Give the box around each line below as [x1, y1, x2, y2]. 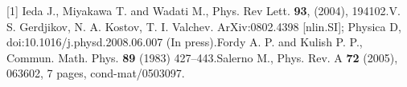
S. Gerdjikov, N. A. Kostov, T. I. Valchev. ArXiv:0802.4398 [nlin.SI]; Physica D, [6, 18, 401, 34]
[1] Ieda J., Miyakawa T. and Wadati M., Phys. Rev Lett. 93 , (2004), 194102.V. [6, 2, 401, 18]
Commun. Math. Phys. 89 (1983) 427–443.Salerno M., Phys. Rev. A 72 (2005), [6, 49, 398, 65]
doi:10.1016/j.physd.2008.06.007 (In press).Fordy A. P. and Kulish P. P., [6, 34, 363, 50]
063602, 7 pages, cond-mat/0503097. [6, 65, 185, 81]
